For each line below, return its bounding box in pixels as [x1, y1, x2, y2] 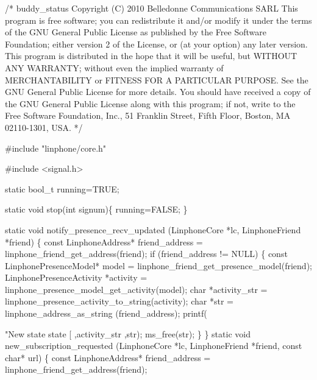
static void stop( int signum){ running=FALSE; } [5, 203, 188, 216]
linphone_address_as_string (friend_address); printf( [5, 307, 207, 320]
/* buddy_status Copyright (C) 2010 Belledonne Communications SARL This [5, 2, 298, 14]
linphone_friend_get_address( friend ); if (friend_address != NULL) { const [5, 247, 288, 260]
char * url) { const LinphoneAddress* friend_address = [5, 351, 211, 364]
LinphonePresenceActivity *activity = [5, 271, 148, 284]
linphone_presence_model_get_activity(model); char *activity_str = [5, 283, 268, 295]
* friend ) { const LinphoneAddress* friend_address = [5, 235, 203, 248]
